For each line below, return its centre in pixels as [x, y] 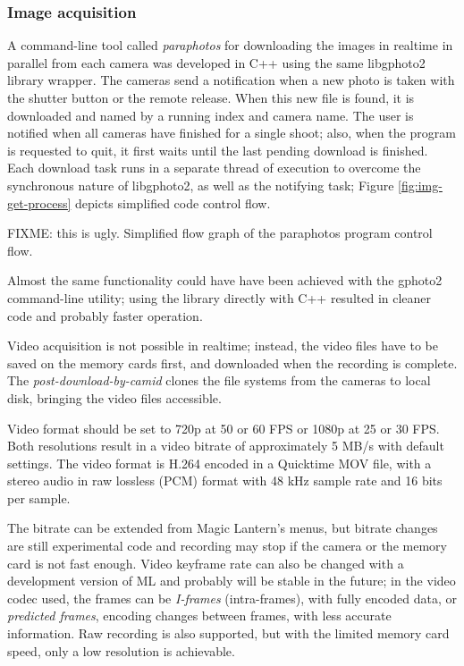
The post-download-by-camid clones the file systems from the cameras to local [219, 380]
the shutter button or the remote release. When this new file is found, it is [211, 97]
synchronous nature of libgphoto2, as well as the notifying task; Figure [201, 185]
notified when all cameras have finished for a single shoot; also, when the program [232, 133]
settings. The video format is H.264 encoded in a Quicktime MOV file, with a [219, 463]
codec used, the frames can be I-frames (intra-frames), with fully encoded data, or [232, 598]
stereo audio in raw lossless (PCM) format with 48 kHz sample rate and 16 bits [225, 481]
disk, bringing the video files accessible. [114, 397]
